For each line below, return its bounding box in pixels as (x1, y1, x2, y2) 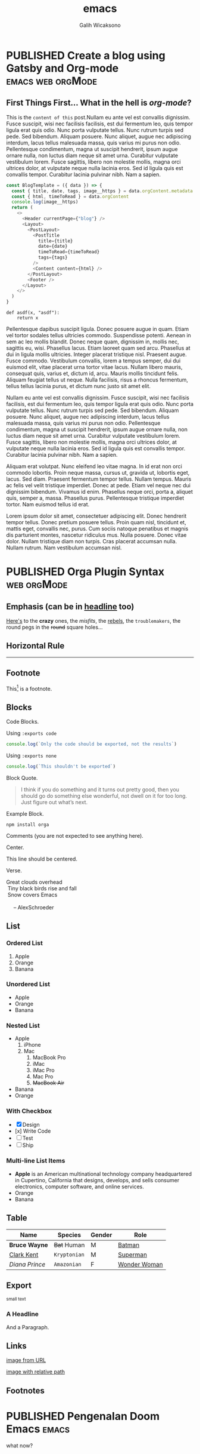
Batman (118, 1241, 140, 1249)
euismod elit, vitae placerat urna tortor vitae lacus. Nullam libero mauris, (6, 364, 183, 370)
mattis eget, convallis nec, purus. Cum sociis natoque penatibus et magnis (6, 525, 189, 532)
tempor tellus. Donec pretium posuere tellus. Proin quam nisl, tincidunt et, (6, 519, 186, 525)
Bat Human (54, 1241, 85, 1249)
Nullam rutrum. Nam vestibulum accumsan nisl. (6, 544, 122, 551)
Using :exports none (6, 752, 57, 759)
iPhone (23, 1041, 42, 1049)
